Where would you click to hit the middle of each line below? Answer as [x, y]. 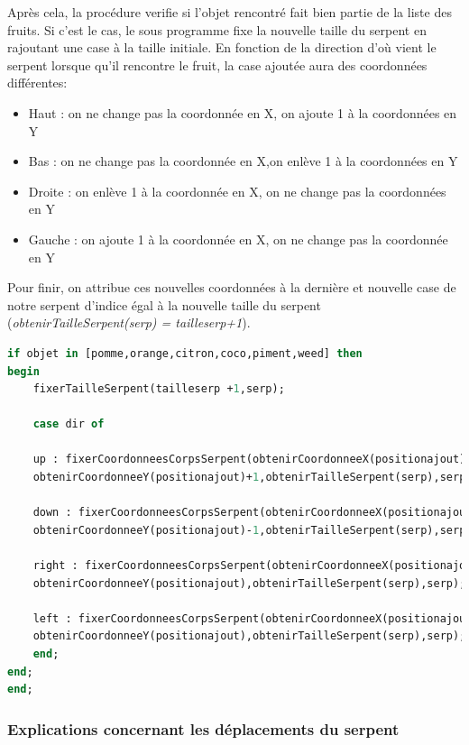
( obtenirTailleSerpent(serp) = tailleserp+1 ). [129, 322]
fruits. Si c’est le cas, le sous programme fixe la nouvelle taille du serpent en [217, 29]
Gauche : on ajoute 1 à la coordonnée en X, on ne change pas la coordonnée [238, 239]
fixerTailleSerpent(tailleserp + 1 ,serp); [159, 389]
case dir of [69, 424]
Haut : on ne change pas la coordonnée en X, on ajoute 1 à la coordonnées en [243, 112]
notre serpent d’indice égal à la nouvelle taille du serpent [164, 304]
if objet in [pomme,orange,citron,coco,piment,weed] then [185, 353]
